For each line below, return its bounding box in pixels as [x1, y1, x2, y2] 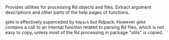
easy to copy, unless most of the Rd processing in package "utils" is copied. [5, 30, 163, 35]
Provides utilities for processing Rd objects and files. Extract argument [5, 4, 151, 10]
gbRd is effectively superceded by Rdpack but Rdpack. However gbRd [5, 19, 146, 25]
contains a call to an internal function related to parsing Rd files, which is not [5, 24, 164, 30]
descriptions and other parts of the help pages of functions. [5, 9, 130, 15]
